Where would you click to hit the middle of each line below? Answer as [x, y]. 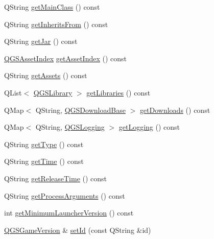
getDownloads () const [175, 110]
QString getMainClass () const [52, 7]
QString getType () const [44, 144]
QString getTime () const [44, 161]
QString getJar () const [41, 41]
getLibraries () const [118, 92]
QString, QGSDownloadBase [80, 110]
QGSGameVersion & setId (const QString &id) [78, 230]
